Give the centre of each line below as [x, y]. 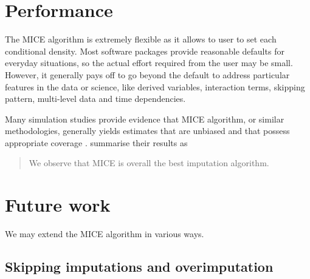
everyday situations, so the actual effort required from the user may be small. [149, 63]
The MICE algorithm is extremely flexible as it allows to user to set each [141, 39]
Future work [58, 205]
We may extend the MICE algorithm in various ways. [105, 234]
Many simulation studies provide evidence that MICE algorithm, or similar [145, 119]
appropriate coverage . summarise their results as [96, 142]
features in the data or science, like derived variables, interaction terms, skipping [155, 86]
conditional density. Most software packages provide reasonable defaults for [145, 51]
